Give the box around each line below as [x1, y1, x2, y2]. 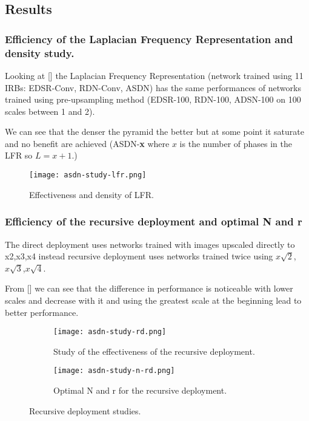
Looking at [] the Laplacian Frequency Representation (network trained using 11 [5, 69, 304, 81]
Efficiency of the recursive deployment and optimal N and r [5, 214, 302, 229]
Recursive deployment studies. [29, 404, 141, 417]
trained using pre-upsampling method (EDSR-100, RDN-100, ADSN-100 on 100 [5, 93, 301, 106]
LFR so [5, 149, 33, 162]
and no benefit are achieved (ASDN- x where [5, 137, 170, 149]
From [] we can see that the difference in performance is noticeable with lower [5, 282, 293, 295]
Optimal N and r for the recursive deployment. [53, 384, 227, 397]
